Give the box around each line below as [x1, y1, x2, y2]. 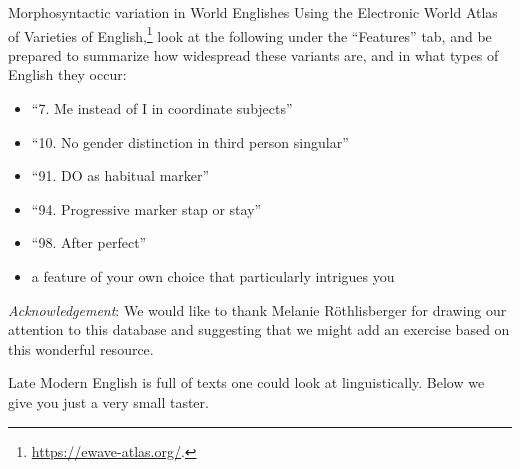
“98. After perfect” [31, 232, 147, 253]
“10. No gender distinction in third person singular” [31, 131, 349, 152]
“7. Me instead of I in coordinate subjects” [31, 98, 293, 119]
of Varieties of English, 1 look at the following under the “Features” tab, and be [8, 22, 492, 46]
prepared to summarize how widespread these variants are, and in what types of [8, 44, 499, 65]
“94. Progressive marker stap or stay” [31, 198, 262, 219]
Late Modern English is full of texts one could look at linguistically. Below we [8, 372, 485, 393]
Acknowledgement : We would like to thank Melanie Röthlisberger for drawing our [8, 299, 507, 320]
